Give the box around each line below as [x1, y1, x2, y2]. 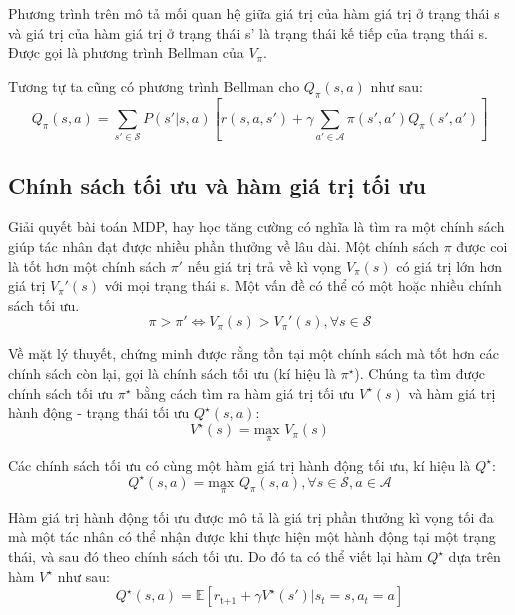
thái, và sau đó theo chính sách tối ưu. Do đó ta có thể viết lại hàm [8, 546, 423, 566]
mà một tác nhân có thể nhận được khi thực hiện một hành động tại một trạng [8, 526, 496, 547]
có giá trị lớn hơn [396, 255, 503, 276]
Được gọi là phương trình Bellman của [8, 42, 244, 63]
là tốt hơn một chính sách [8, 255, 166, 276]
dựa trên [448, 546, 501, 566]
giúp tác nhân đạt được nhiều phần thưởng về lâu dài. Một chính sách [8, 236, 440, 257]
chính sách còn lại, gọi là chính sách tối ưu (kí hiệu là [8, 363, 336, 383]
